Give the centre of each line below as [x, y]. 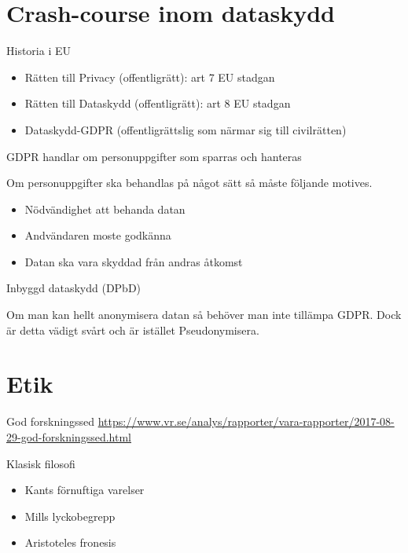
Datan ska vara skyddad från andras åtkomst [134, 261]
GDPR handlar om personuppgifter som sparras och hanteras [154, 156]
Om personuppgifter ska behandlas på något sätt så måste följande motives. [189, 183]
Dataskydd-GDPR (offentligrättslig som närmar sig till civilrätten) [186, 129]
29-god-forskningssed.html [69, 436]
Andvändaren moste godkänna [98, 235]
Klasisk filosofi [41, 463]
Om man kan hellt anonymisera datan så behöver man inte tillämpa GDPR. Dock [204, 315]
